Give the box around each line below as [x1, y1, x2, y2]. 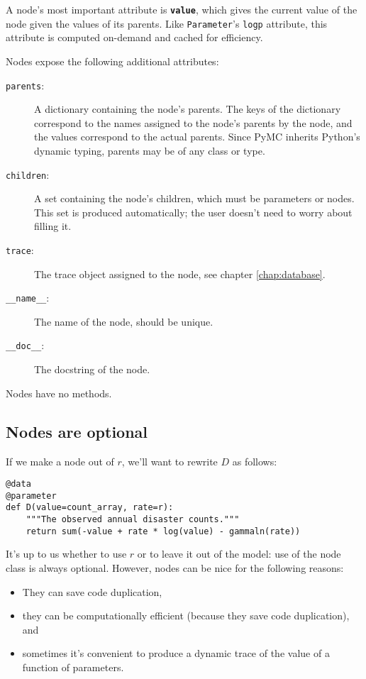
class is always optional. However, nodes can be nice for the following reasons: [6, 560, 344, 575]
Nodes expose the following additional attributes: [6, 53, 219, 68]
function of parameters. [22, 659, 124, 674]
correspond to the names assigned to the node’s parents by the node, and [34, 115, 353, 130]
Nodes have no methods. [6, 385, 112, 400]
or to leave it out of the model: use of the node [137, 546, 341, 561]
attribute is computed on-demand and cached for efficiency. [6, 30, 263, 45]
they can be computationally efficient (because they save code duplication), [22, 608, 350, 623]
